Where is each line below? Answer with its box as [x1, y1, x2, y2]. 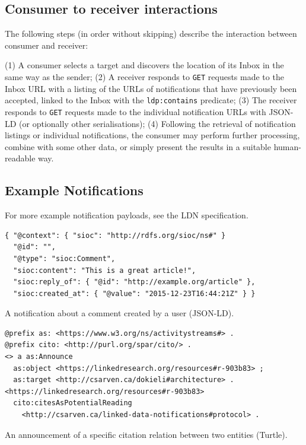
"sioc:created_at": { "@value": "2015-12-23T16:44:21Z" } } [13, 289, 256, 298]
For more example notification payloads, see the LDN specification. [5, 209, 248, 221]
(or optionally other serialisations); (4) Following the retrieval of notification [19, 117, 296, 129]
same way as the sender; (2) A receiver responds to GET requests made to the [5, 70, 284, 82]
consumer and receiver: [5, 39, 88, 51]
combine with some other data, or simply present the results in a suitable [5, 140, 271, 152]
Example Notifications [5, 181, 144, 199]
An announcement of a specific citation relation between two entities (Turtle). [5, 428, 288, 440]
